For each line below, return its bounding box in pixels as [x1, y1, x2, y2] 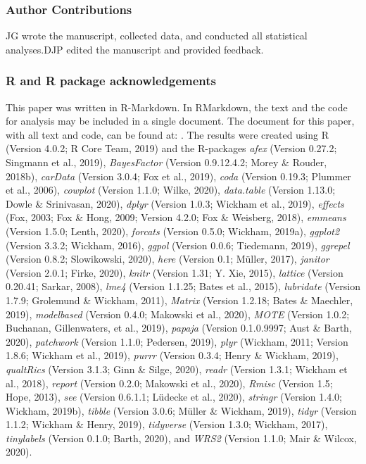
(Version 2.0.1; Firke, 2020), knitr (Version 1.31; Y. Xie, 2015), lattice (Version [6, 265, 343, 280]
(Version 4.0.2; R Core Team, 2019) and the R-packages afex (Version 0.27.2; [6, 141, 337, 156]
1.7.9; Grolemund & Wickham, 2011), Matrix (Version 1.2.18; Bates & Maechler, [6, 292, 353, 307]
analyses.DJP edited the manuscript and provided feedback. [6, 42, 264, 56]
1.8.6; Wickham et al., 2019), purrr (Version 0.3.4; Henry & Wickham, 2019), [6, 348, 339, 363]
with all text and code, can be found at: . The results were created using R [6, 127, 329, 142]
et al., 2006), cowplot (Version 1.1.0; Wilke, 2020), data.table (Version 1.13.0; [6, 182, 336, 197]
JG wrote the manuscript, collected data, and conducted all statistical [6, 28, 308, 43]
